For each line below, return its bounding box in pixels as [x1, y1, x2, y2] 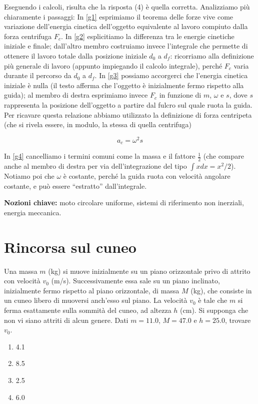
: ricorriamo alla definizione [170, 50, 254, 61]
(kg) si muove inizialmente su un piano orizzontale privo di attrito [48, 265, 250, 276]
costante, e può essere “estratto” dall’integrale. [4, 180, 147, 191]
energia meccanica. [4, 207, 61, 217]
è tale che [198, 295, 227, 305]
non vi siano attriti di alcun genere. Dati [4, 314, 128, 325]
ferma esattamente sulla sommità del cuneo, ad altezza [4, 304, 171, 315]
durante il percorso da [4, 70, 71, 81]
